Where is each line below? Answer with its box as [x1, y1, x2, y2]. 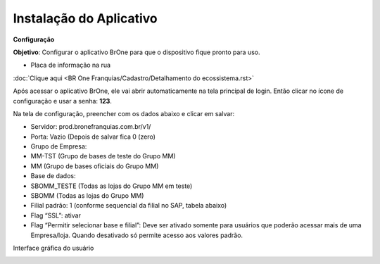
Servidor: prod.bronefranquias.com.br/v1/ [30, 122, 151, 131]
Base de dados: [30, 172, 77, 180]
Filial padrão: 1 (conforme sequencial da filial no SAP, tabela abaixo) [30, 201, 227, 210]
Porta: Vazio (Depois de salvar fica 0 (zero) [30, 132, 156, 141]
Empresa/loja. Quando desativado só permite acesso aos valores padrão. [30, 231, 243, 239]
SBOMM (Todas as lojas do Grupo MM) [30, 191, 144, 200]
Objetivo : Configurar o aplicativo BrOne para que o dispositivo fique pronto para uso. [13, 48, 260, 56]
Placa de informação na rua [30, 61, 111, 70]
